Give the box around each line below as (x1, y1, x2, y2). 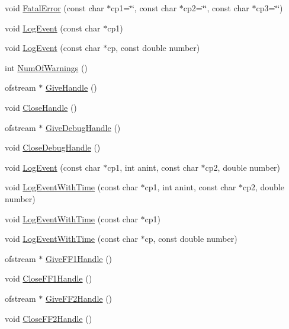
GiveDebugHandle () (45, 121, 121, 133)
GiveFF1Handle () (45, 252, 113, 264)
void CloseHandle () (5, 101, 77, 113)
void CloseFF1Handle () (5, 272, 92, 285)
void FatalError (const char (5, 2, 104, 14)
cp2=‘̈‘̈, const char (183, 2, 249, 14)
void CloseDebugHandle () (5, 141, 101, 154)
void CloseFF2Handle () (5, 312, 92, 324)
